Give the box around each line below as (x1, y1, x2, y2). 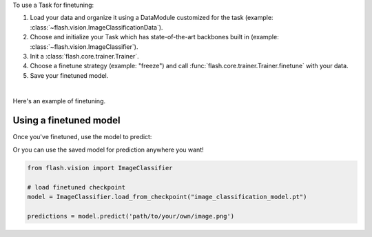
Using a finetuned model (12, 114, 121, 127)
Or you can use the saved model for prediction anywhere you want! (12, 145, 204, 154)
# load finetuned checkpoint (27, 183, 126, 191)
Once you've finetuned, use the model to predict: (12, 133, 152, 141)
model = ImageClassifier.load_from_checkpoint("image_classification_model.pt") (27, 193, 307, 200)
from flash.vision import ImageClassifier (27, 164, 173, 172)
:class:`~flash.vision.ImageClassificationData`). (30, 23, 163, 31)
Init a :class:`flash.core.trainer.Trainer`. (30, 52, 139, 60)
